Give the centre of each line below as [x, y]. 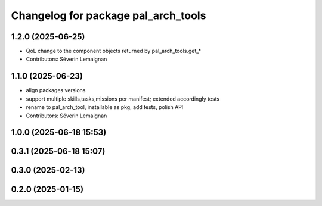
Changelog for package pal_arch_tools [109, 15]
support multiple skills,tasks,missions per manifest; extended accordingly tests [123, 99]
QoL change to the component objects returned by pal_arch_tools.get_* [114, 51]
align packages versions [56, 90]
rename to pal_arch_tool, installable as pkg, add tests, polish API [105, 107]
